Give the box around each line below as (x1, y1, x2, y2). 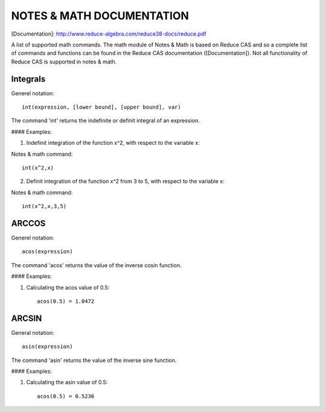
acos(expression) (22, 248, 73, 255)
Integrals (11, 74, 46, 84)
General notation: (11, 329, 54, 336)
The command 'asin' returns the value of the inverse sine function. (11, 357, 177, 364)
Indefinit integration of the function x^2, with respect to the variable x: (26, 139, 200, 147)
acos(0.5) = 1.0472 (37, 298, 95, 305)
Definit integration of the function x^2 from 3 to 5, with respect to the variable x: (26, 178, 225, 185)
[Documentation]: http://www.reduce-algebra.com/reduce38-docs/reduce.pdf (11, 30, 206, 37)
